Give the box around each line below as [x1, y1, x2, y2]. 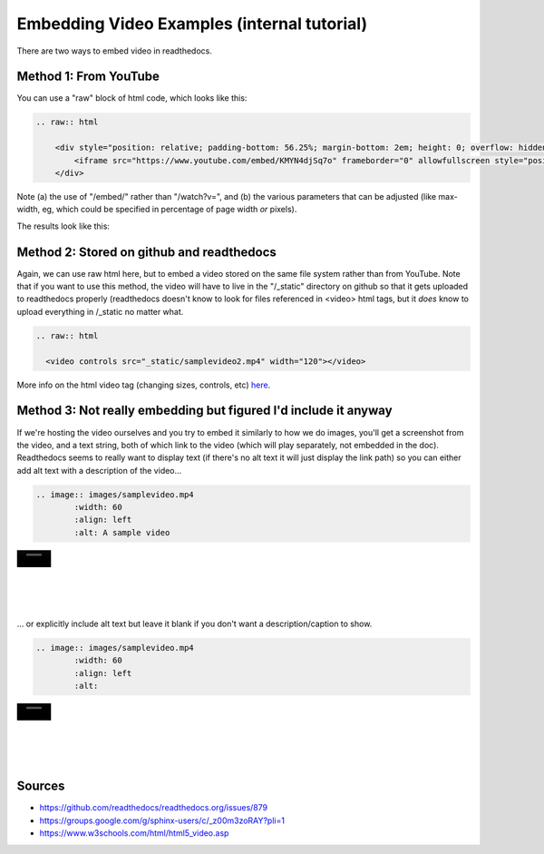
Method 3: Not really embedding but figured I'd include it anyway [16, 403, 393, 418]
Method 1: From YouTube [16, 69, 160, 84]
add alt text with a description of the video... [16, 465, 182, 476]
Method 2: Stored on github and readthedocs [16, 244, 277, 260]
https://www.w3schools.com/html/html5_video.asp [39, 828, 229, 839]
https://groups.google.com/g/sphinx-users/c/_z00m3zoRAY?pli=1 [39, 815, 286, 826]
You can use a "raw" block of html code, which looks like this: [16, 93, 248, 103]
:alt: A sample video [73, 527, 170, 537]
